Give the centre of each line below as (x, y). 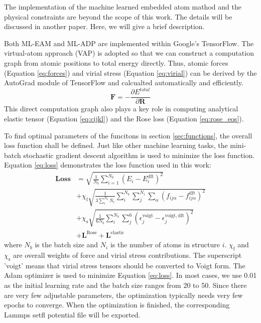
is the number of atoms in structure (165, 245)
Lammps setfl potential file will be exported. (72, 314)
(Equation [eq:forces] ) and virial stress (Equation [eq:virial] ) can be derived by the (130, 72)
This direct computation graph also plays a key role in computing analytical (121, 109)
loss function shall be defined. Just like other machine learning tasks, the (116, 145)
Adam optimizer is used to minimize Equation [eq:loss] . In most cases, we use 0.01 (130, 275)
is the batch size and (67, 245)
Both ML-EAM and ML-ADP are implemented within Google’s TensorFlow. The (129, 43)
